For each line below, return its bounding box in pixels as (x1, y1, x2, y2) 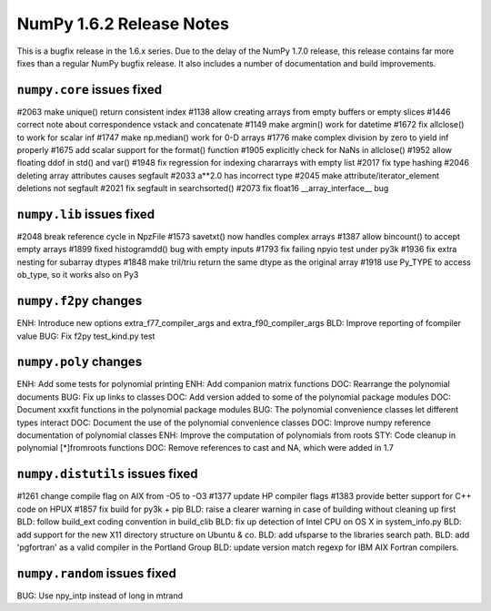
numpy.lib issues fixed (16, 207, 155, 222)
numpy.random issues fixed (16, 565, 176, 581)
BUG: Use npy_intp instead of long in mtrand (16, 590, 184, 601)
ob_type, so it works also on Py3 (16, 270, 139, 280)
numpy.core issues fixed (16, 82, 163, 97)
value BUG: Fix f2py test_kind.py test (16, 331, 155, 341)
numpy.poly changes (16, 354, 143, 370)
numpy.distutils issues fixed (16, 466, 198, 482)
